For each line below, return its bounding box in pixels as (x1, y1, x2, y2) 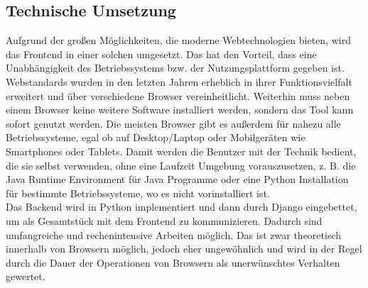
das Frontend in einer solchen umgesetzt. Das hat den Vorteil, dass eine (6, 46, 317, 61)
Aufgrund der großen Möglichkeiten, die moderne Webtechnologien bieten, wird (6, 33, 351, 48)
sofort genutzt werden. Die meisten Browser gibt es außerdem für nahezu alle (6, 116, 341, 131)
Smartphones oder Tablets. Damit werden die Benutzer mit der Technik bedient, (6, 143, 357, 158)
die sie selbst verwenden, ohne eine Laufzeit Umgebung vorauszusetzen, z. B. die (6, 157, 356, 172)
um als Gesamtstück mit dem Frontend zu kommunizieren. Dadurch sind (6, 213, 323, 228)
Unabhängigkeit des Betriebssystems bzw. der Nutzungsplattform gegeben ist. (6, 60, 345, 75)
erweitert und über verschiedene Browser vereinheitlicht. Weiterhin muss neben (6, 88, 350, 103)
